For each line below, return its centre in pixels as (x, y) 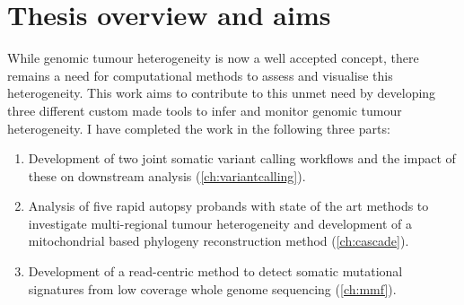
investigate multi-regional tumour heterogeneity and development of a (220, 223)
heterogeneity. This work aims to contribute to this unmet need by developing (222, 93)
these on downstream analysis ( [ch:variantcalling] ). (167, 175)
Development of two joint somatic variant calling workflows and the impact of (242, 158)
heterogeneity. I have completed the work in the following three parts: (199, 128)
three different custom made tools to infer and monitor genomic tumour (205, 110)
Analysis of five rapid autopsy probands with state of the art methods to (228, 206)
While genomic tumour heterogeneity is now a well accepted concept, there (213, 58)
